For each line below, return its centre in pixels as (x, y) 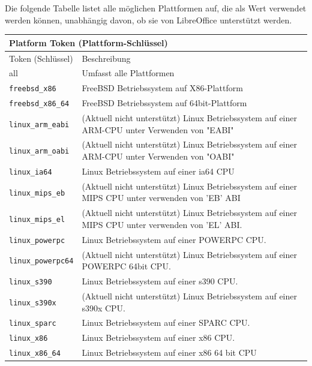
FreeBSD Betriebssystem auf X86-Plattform (162, 88)
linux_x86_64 (35, 354)
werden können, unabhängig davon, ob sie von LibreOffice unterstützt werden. (148, 19)
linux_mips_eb (37, 193)
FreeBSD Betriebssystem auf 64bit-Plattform (164, 103)
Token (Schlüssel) (41, 58)
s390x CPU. (103, 307)
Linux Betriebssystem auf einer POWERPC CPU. (174, 239)
